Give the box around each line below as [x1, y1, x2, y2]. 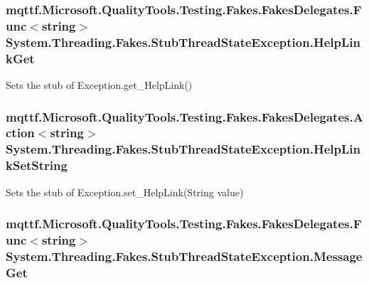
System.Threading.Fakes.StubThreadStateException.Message [6, 247, 363, 265]
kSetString [6, 156, 68, 174]
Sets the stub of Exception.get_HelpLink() [6, 77, 193, 92]
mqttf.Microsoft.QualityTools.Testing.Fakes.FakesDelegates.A [6, 107, 363, 125]
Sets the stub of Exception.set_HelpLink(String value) [6, 184, 244, 199]
